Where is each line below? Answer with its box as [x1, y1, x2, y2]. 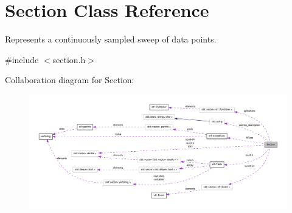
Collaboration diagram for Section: [5, 73, 134, 86]
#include [5, 53, 39, 66]
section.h [52, 53, 86, 66]
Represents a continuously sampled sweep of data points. [5, 33, 217, 46]
